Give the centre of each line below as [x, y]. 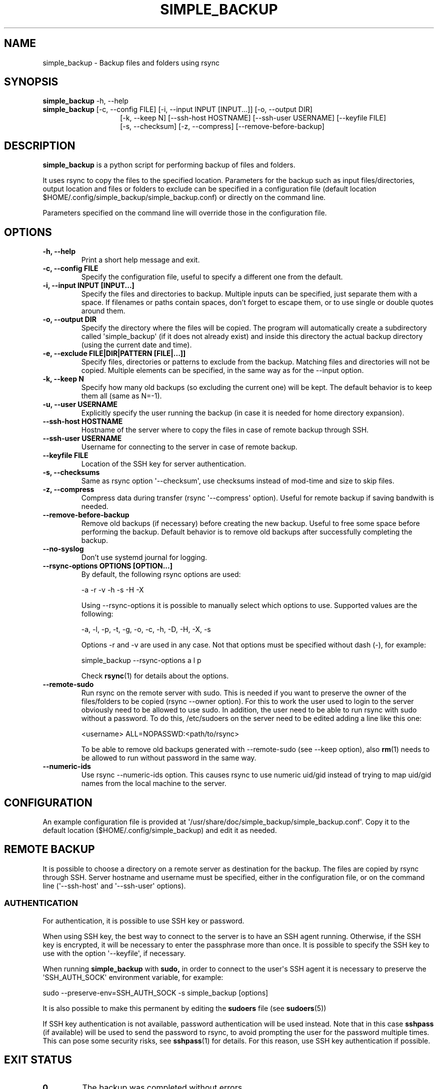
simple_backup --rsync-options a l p [141, 660]
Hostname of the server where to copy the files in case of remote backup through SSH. [225, 430]
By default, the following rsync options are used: [161, 574]
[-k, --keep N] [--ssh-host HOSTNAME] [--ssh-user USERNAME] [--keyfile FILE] [253, 118]
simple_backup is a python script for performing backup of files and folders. [169, 165]
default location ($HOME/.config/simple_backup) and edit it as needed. [160, 830]
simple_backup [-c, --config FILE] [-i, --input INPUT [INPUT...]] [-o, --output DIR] [177, 109]
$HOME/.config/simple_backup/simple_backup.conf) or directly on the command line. [184, 197]
